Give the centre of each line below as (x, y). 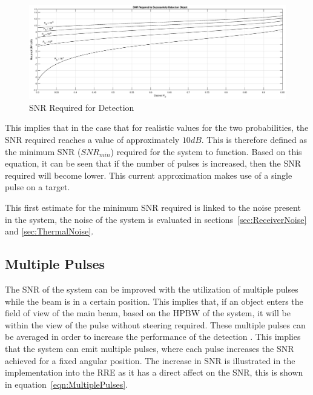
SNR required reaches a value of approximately (92, 140)
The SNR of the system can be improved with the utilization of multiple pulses (152, 289)
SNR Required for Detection (82, 107)
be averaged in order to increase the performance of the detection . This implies (153, 337)
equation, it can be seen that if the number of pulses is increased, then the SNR (153, 163)
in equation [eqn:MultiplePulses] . (67, 384)
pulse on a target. (38, 187)
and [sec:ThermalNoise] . (49, 231)
